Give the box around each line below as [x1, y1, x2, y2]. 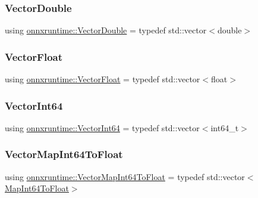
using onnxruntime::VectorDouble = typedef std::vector [5, 24, 207, 36]
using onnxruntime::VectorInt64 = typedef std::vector [5, 121, 200, 134]
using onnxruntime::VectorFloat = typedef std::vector [5, 73, 200, 85]
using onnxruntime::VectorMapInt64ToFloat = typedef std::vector [5, 170, 245, 182]
